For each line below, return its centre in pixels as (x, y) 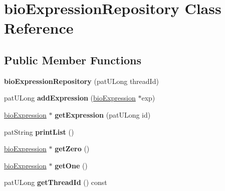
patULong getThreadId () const (56, 182)
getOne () (71, 165)
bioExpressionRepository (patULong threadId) (81, 81)
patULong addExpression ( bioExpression (70, 98)
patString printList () (39, 131)
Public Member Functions (73, 60)
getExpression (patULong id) (103, 114)
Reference (39, 28)
